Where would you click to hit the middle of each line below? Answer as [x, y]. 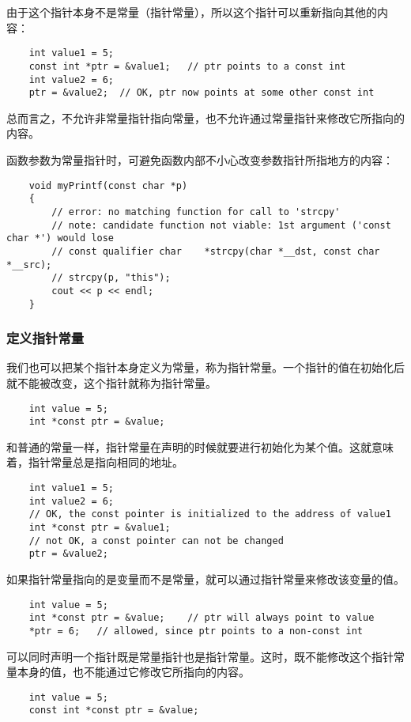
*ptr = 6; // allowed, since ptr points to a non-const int [196, 631]
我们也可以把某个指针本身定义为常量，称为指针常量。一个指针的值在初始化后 [205, 367]
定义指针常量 [45, 338]
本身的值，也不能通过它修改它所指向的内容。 [133, 672]
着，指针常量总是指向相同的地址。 [95, 462]
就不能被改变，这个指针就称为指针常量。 [111, 382]
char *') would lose [60, 238]
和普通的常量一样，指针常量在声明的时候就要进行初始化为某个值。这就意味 [200, 446]
